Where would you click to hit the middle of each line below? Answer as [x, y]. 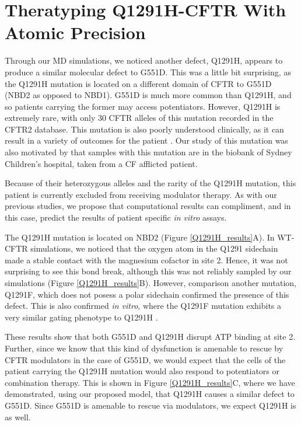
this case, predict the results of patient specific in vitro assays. [116, 217]
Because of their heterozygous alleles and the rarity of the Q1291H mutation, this [150, 183]
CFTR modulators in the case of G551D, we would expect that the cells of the [145, 359]
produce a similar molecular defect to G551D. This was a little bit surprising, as [148, 72]
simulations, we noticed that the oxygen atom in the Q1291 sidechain [154, 248]
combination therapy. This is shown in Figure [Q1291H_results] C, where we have [150, 382]
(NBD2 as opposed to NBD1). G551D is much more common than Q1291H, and [148, 95]
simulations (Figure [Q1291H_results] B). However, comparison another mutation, [150, 283]
